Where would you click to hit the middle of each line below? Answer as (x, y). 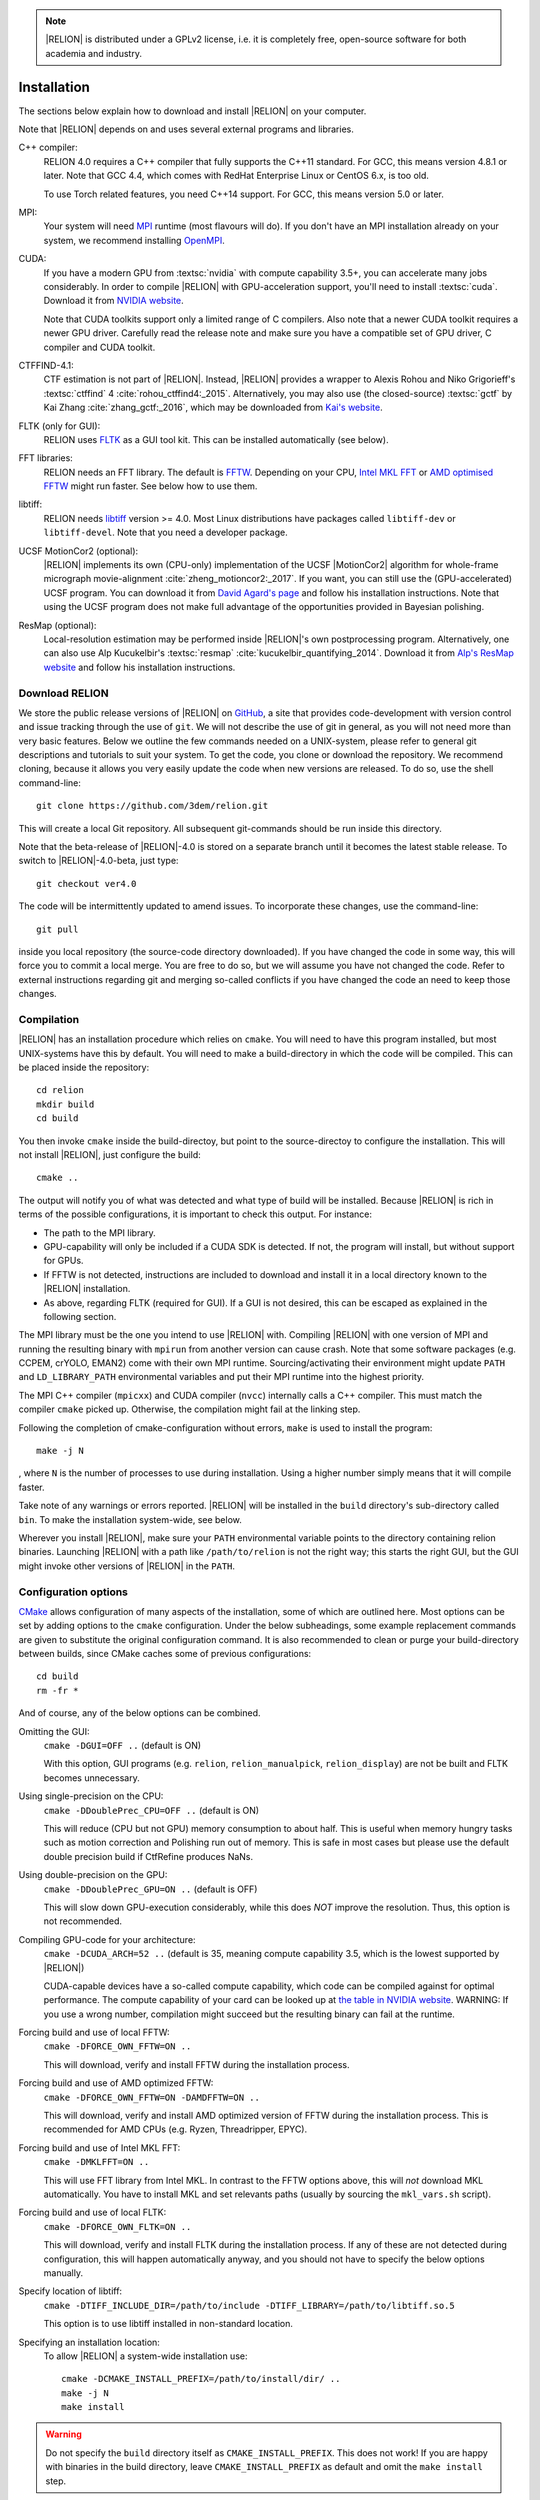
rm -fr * (57, 1690)
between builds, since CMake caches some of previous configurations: (165, 1654)
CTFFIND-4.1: (46, 365)
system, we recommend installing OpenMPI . (134, 240)
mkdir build (65, 1104)
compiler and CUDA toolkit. (99, 347)
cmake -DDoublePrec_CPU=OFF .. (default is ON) (151, 1810)
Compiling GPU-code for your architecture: (107, 1939)
